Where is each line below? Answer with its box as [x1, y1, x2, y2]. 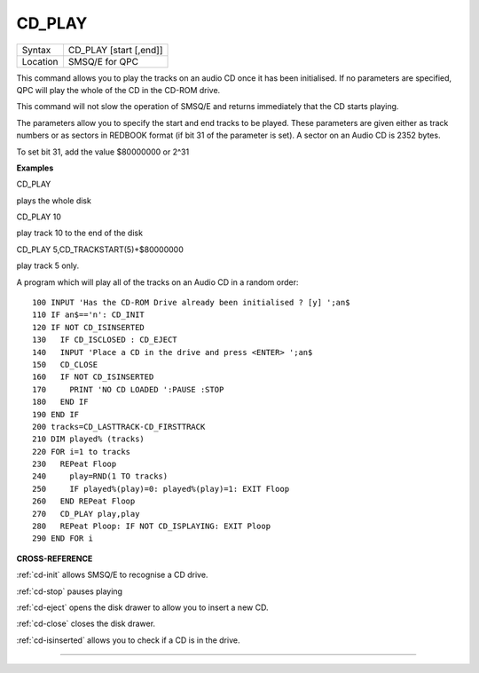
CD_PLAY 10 [16, 211, 62, 222]
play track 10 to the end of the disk [16, 227, 144, 239]
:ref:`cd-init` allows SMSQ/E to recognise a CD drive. [16, 569, 208, 581]
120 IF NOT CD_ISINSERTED [32, 322, 145, 332]
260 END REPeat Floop [32, 496, 136, 506]
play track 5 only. [16, 260, 80, 271]
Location [21, 55, 59, 67]
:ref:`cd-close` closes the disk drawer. [16, 618, 155, 629]
